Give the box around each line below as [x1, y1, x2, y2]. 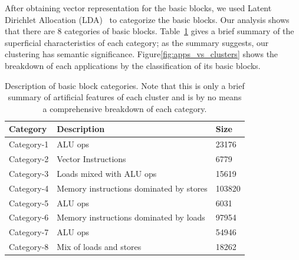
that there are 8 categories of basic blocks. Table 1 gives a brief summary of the [5, 25, 294, 37]
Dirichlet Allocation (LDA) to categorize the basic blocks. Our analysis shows [5, 13, 290, 25]
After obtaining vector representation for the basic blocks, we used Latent [5, 2, 272, 14]
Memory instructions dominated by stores [57, 182, 208, 194]
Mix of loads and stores [57, 241, 142, 253]
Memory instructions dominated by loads [57, 211, 205, 223]
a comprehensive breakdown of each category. [42, 102, 207, 114]
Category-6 [9, 211, 49, 223]
